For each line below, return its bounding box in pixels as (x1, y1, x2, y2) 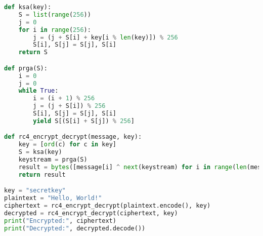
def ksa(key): (4, 4, 52, 11)
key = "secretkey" (4, 187, 66, 194)
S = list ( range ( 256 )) (18, 11, 91, 18)
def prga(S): (4, 64, 48, 72)
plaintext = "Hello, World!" (4, 194, 102, 202)
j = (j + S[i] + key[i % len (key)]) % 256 (33, 33, 178, 41)
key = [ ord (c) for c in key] (18, 141, 116, 148)
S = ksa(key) (18, 148, 62, 156)
